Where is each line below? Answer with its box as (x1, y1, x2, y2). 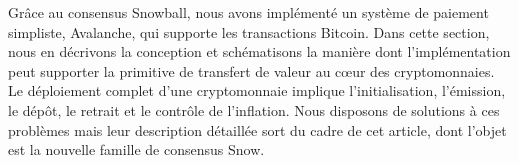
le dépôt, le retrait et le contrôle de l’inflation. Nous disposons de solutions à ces (8, 99, 500, 120)
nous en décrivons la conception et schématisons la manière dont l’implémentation (8, 41, 511, 62)
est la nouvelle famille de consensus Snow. (8, 139, 265, 160)
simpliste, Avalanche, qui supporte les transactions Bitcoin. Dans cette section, (8, 21, 490, 42)
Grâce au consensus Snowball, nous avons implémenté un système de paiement (8, 2, 489, 22)
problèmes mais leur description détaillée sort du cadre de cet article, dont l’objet (8, 119, 507, 140)
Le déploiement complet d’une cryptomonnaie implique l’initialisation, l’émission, (8, 80, 506, 101)
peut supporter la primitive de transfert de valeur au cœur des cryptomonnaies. (8, 60, 495, 81)
